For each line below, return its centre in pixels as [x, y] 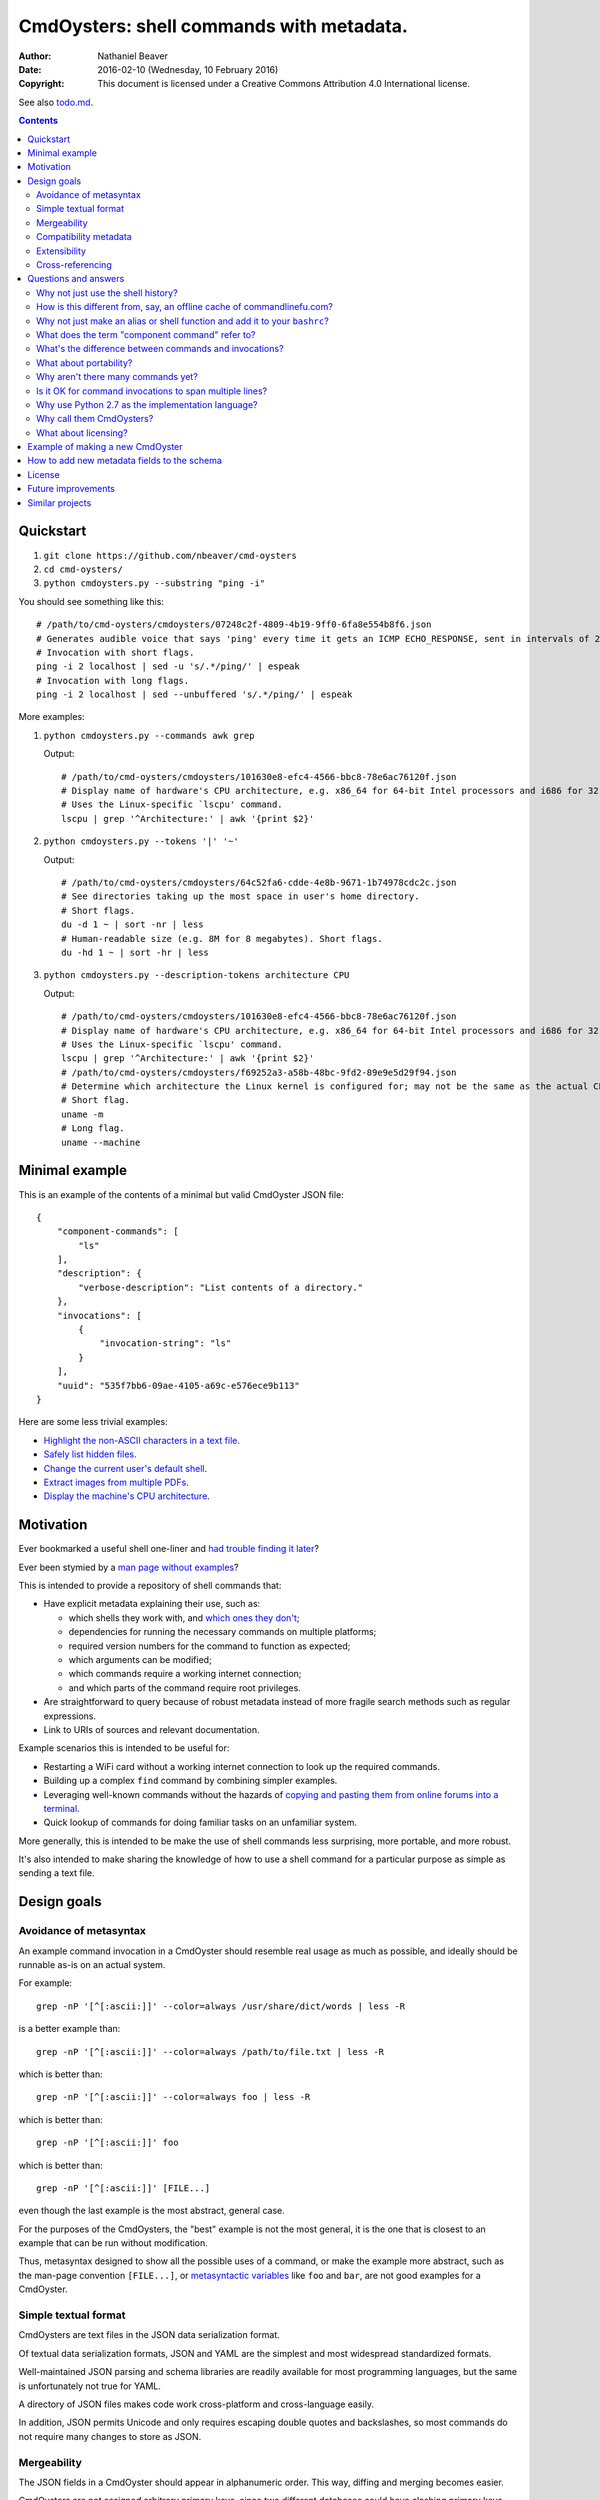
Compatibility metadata [84, 237]
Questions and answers [76, 279]
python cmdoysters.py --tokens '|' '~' [141, 841]
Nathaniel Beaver [133, 56]
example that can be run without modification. [113, 2243]
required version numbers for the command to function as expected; [209, 1646]
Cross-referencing [74, 265]
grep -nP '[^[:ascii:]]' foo [107, 2143]
